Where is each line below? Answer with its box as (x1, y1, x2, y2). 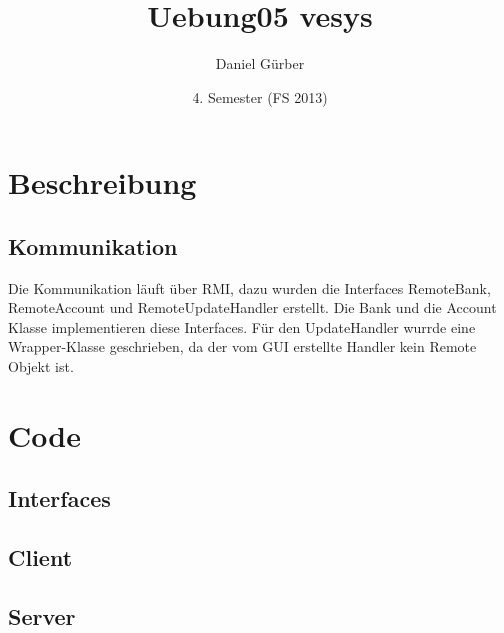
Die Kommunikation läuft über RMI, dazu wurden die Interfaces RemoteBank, (8, 277, 491, 298)
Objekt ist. (8, 356, 74, 377)
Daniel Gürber (215, 53, 305, 74)
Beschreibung (8, 162, 197, 203)
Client (8, 542, 73, 573)
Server (8, 601, 76, 631)
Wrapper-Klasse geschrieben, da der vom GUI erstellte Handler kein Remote (8, 336, 477, 357)
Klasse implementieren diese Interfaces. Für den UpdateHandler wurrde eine (8, 316, 476, 337)
